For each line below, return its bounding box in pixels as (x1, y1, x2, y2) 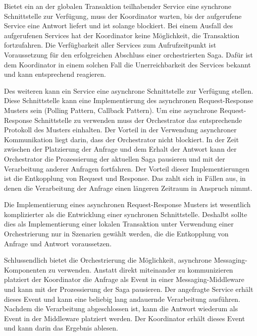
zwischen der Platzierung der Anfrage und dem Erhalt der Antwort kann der (4, 144, 237, 154)
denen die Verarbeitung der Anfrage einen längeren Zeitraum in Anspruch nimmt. (4, 182, 253, 193)
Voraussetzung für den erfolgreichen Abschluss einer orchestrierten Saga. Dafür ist (4, 49, 253, 59)
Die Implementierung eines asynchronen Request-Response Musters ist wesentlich (4, 199, 251, 210)
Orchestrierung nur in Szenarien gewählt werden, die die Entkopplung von (4, 228, 229, 239)
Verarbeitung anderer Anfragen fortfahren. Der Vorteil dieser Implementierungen (4, 163, 250, 173)
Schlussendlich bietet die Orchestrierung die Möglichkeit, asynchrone (4, 255, 212, 265)
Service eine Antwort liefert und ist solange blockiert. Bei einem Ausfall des (4, 20, 233, 31)
